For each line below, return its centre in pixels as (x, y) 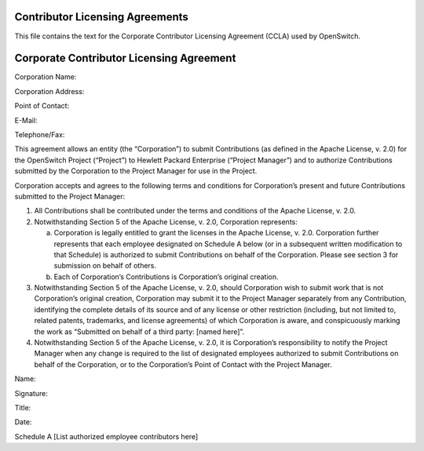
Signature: (31, 393)
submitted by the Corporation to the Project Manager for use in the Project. (136, 171)
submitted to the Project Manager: (70, 196)
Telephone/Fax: (40, 134)
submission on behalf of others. (105, 266)
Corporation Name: (46, 77)
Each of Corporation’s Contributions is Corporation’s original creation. (166, 276)
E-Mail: (26, 120)
